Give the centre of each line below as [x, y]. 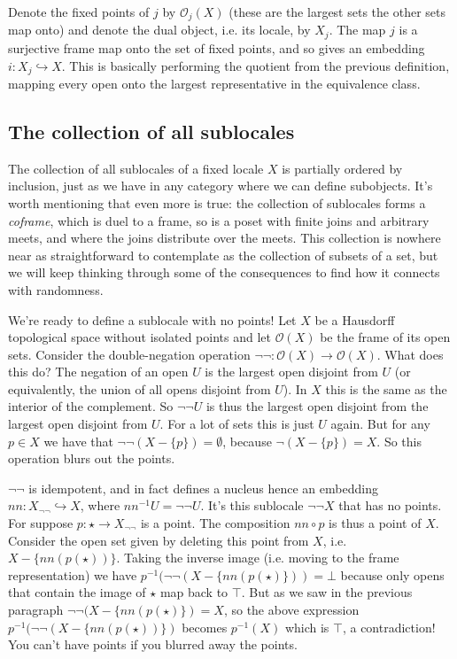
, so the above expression [291, 609]
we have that [78, 441]
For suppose [41, 523]
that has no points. [390, 505]
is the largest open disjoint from [291, 372]
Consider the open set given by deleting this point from [159, 540]
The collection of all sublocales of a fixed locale [136, 168]
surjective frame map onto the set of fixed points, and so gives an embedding [217, 47]
